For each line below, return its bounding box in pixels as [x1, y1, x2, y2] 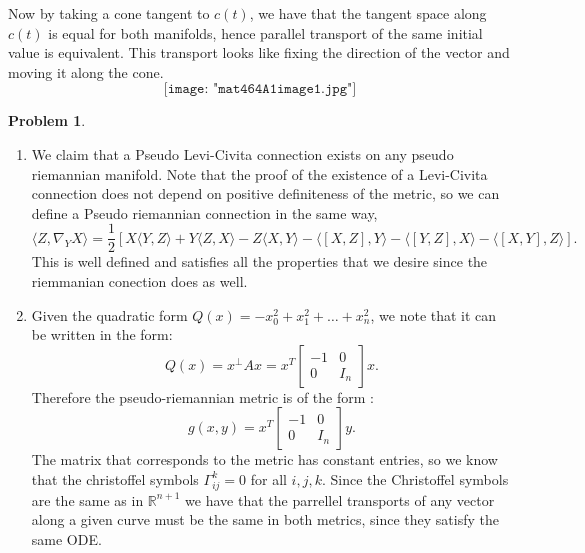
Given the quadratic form [31, 304, 188, 325]
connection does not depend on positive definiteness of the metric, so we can [31, 183, 500, 204]
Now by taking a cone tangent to [8, 3, 210, 23]
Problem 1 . [8, 110, 86, 131]
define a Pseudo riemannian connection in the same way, [31, 202, 378, 223]
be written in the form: [31, 324, 173, 345]
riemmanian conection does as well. [31, 271, 248, 291]
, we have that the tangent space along [249, 3, 487, 23]
